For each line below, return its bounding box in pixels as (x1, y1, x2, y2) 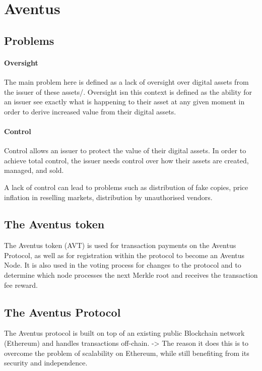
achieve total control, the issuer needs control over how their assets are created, (4, 155, 249, 165)
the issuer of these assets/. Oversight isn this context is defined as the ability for (4, 86, 252, 97)
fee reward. (4, 279, 38, 290)
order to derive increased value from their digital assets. (4, 106, 176, 116)
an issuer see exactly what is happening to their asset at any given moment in (4, 96, 245, 107)
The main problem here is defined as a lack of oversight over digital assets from (4, 76, 249, 87)
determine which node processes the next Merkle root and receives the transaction (4, 270, 258, 280)
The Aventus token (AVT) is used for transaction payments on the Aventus (4, 240, 236, 251)
